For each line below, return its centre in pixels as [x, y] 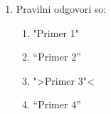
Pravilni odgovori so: [61, 9]
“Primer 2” [57, 57]
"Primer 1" [56, 32]
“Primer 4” [57, 104]
